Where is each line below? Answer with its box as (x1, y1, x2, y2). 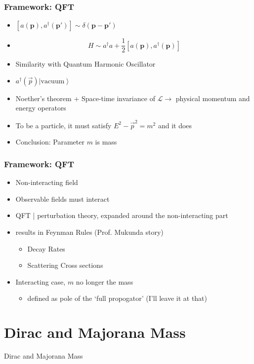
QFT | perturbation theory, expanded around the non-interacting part (15, 210, 228, 220)
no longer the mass (76, 276, 133, 287)
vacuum (41, 77, 65, 85)
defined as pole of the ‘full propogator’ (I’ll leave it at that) (27, 293, 208, 303)
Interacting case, (15, 276, 66, 287)
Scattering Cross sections (27, 260, 103, 270)
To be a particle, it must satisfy (15, 120, 112, 130)
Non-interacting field (15, 177, 78, 187)
